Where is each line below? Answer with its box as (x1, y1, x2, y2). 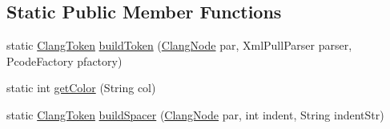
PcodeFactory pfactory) (6, 52, 123, 69)
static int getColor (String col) (6, 79, 156, 96)
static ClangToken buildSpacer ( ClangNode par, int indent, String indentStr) (6, 106, 384, 123)
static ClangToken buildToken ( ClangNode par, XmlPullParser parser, (6, 37, 352, 54)
